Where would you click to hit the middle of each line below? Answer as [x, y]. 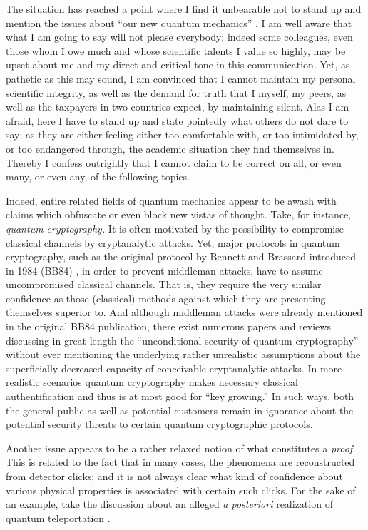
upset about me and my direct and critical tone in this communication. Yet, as [178, 65]
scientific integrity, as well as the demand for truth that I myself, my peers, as [176, 92]
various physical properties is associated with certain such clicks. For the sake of [181, 490]
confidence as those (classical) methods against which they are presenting [166, 298]
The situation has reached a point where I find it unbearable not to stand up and [184, 9]
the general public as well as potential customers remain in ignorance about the [180, 410]
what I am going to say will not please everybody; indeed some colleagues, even [179, 37]
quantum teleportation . [58, 518]
